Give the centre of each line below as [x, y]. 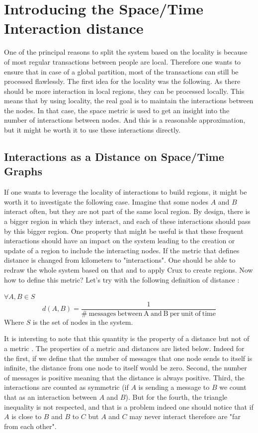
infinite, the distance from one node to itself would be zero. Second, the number [126, 368]
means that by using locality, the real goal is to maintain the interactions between [129, 101]
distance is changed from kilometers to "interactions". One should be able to [120, 260]
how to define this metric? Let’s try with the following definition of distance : [122, 279]
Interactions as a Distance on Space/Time [114, 157]
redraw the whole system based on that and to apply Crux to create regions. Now [129, 270]
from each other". [30, 426]
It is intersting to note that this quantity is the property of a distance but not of [127, 338]
